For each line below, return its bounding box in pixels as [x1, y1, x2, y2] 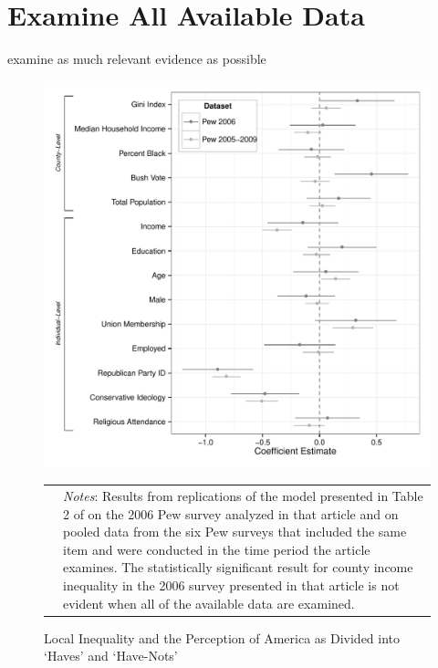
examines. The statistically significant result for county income [63, 558, 413, 577]
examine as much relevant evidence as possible [7, 49, 266, 68]
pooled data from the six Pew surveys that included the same [63, 522, 407, 541]
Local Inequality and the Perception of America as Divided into [44, 628, 401, 647]
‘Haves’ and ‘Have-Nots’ [44, 646, 178, 665]
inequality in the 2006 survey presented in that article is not [63, 576, 400, 595]
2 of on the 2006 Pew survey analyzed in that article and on [63, 504, 399, 523]
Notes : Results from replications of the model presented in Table [63, 486, 423, 506]
